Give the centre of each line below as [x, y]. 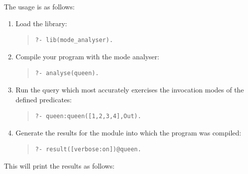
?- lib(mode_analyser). [74, 40]
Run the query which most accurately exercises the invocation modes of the [130, 89]
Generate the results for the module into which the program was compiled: [128, 132]
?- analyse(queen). [67, 73]
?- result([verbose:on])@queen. [88, 150]
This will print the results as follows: [59, 165]
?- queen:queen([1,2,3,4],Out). [88, 116]
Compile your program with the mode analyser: [87, 56]
